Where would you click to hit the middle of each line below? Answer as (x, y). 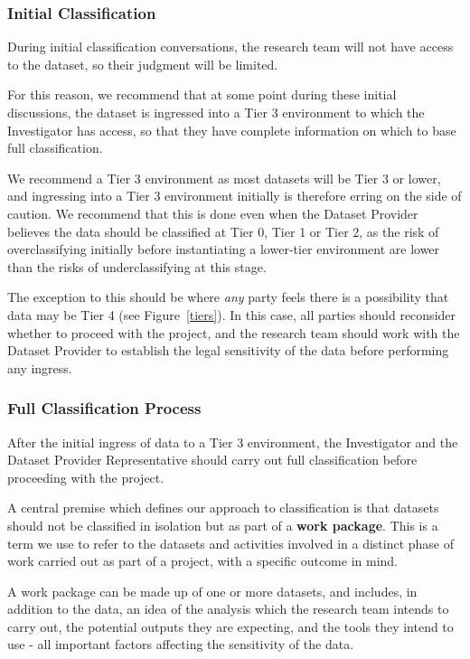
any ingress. (40, 367)
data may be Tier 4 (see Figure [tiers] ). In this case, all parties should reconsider (232, 314)
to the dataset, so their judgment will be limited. (143, 64)
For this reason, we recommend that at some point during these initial (202, 94)
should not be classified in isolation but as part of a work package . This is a (223, 525)
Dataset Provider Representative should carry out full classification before (212, 460)
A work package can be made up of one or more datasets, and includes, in (212, 591)
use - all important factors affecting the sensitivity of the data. (181, 644)
